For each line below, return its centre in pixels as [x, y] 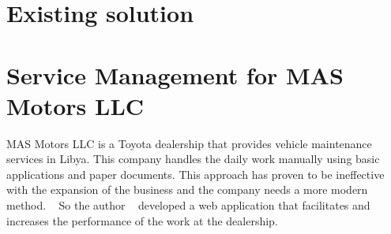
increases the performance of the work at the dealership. [142, 220]
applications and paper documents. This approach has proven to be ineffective [195, 174]
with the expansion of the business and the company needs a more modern [187, 189]
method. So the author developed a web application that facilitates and [188, 205]
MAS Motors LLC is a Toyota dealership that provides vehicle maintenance [189, 143]
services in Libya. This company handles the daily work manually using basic [193, 159]
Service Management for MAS [175, 74]
